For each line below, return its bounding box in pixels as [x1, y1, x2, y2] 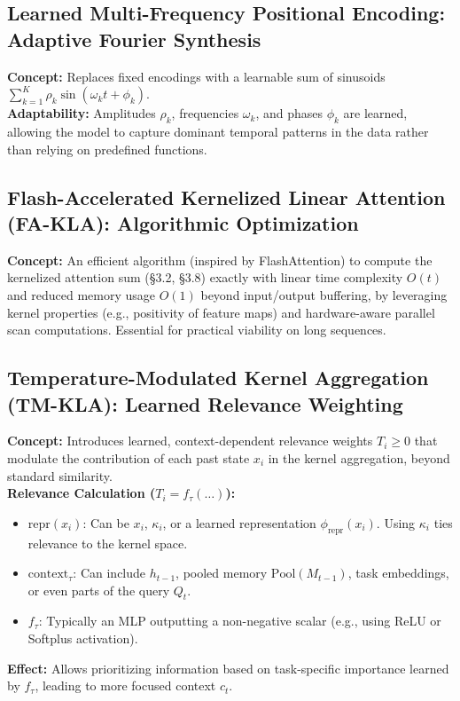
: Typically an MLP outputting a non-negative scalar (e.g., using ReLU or [38, 611, 441, 630]
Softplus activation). [27, 629, 138, 648]
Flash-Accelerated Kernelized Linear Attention [7, 183, 446, 210]
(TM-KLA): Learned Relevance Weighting [7, 390, 403, 417]
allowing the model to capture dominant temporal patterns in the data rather [7, 122, 429, 140]
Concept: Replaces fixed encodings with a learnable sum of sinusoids [7, 67, 386, 85]
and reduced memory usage [7, 285, 155, 303]
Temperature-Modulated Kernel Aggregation [7, 364, 429, 391]
